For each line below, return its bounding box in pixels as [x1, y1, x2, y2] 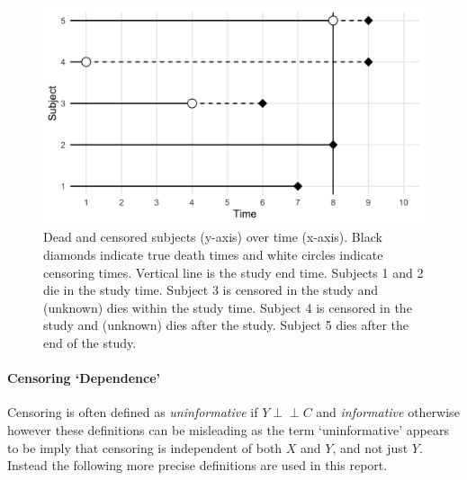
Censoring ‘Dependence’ [7, 369, 161, 387]
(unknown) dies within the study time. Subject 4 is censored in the [43, 298, 412, 316]
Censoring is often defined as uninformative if [7, 403, 258, 422]
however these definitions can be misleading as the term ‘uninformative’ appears [7, 420, 449, 439]
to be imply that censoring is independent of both [7, 438, 283, 457]
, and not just [332, 438, 409, 457]
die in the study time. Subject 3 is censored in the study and [43, 280, 379, 299]
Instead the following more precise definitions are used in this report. [7, 456, 388, 475]
